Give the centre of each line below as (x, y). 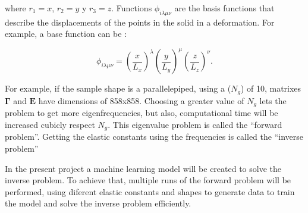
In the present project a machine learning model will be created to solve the (143, 168)
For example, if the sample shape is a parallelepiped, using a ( (118, 88)
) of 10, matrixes (271, 88)
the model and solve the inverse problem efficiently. (98, 203)
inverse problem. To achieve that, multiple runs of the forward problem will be (148, 180)
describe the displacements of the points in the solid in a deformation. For (140, 22)
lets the (273, 100)
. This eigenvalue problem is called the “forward (195, 124)
